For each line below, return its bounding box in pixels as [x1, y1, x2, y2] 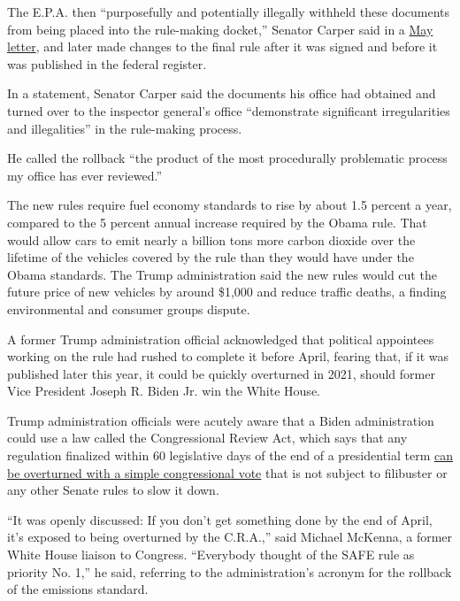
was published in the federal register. [7, 54, 207, 73]
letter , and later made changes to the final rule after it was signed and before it [7, 37, 438, 56]
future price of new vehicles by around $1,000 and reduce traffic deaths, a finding [7, 282, 447, 301]
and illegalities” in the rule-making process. [7, 119, 242, 137]
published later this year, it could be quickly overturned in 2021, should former [7, 364, 435, 382]
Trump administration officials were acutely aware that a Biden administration [7, 411, 434, 429]
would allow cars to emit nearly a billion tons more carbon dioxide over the [7, 230, 416, 249]
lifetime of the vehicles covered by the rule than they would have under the [7, 248, 414, 266]
